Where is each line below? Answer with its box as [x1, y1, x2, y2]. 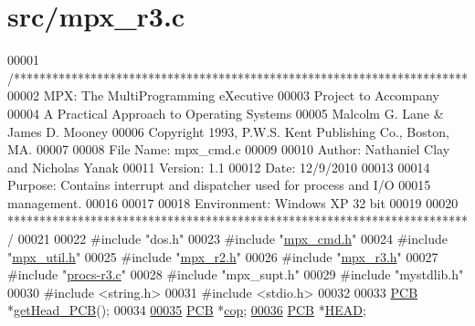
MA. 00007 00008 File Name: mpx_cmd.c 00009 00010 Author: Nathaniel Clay [7, 140, 450, 159]
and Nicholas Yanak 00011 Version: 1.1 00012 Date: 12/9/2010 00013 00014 [7, 157, 430, 176]
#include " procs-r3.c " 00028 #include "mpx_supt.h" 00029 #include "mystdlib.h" [7, 265, 464, 284]
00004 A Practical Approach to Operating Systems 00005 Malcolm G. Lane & [7, 103, 444, 122]
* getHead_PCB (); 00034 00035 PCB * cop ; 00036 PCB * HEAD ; [7, 300, 366, 320]
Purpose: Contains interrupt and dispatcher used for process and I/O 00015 [7, 175, 431, 195]
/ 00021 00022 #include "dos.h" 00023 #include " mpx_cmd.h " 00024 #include [7, 229, 448, 248]
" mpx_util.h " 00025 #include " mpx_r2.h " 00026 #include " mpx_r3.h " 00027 [7, 247, 438, 266]
